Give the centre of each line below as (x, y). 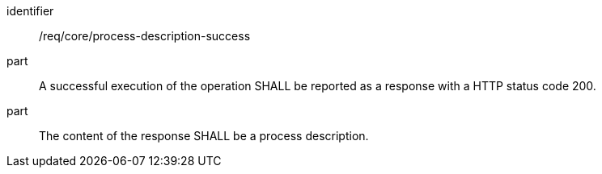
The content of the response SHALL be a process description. (204, 136)
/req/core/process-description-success (145, 36)
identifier (30, 11)
